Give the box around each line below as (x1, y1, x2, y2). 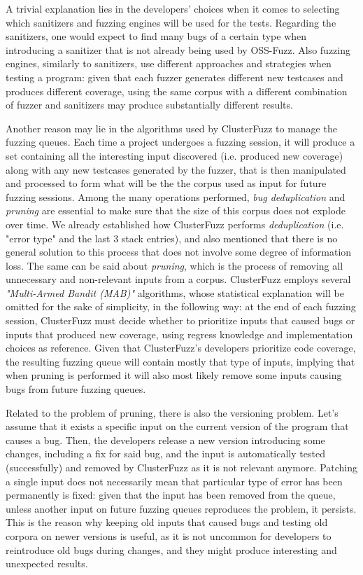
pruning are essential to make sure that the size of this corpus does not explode (6, 203, 346, 218)
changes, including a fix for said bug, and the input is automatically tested (6, 446, 325, 461)
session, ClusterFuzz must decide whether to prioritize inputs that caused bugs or (6, 313, 355, 328)
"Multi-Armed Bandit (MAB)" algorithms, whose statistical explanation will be (6, 285, 344, 300)
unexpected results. (6, 556, 88, 571)
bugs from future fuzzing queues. (6, 382, 146, 396)
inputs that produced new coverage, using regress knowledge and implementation (6, 326, 353, 341)
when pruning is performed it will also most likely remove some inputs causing (6, 368, 342, 382)
